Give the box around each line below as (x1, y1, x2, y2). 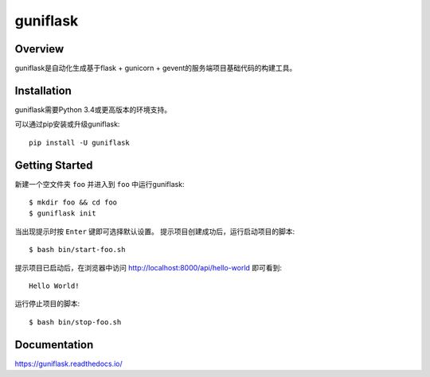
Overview (14, 42, 64, 56)
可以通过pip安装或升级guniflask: (14, 119, 120, 129)
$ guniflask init (29, 209, 96, 218)
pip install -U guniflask (29, 138, 131, 147)
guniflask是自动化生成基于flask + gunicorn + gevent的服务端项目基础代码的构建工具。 (14, 64, 297, 73)
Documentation (14, 338, 94, 352)
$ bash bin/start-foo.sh (29, 245, 126, 255)
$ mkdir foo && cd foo (29, 198, 118, 207)
